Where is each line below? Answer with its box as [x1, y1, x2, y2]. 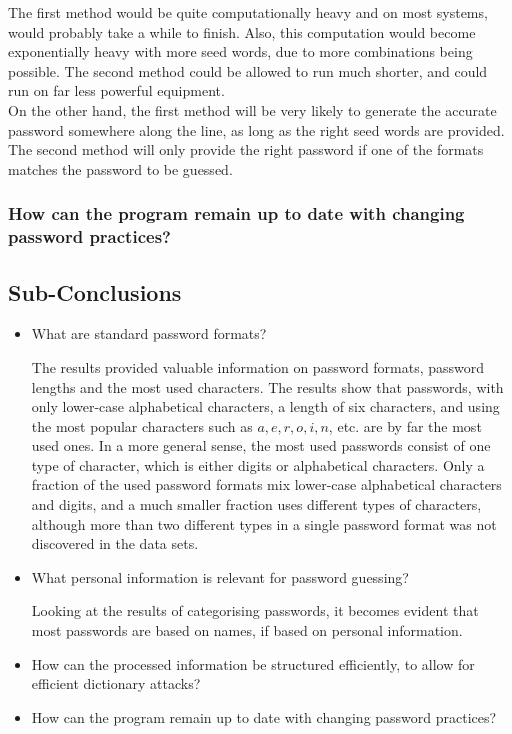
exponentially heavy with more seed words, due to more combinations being [8, 41, 473, 62]
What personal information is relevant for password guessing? [31, 566, 409, 587]
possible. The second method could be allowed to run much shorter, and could [8, 60, 488, 81]
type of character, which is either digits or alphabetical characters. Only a [31, 454, 485, 475]
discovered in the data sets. [31, 533, 199, 554]
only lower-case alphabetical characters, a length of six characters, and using [31, 396, 500, 417]
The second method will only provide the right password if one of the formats [8, 139, 484, 160]
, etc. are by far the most [328, 415, 482, 436]
